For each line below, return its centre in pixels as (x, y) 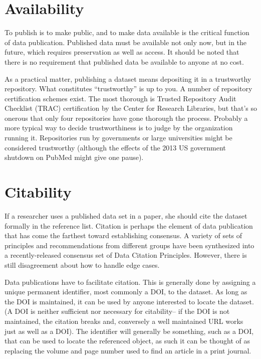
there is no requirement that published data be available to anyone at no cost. (124, 61)
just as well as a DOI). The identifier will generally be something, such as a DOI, (129, 331)
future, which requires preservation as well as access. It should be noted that (122, 52)
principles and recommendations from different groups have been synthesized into (129, 245)
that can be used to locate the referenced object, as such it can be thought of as (127, 341)
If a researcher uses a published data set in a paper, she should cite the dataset (126, 215)
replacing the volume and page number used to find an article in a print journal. (128, 350)
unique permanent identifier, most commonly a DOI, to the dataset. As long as (126, 292)
